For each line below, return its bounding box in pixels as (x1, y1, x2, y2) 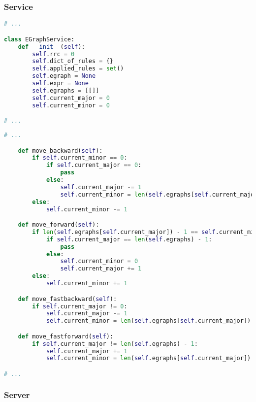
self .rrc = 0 (32, 50, 75, 58)
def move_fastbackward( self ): (18, 295, 117, 302)
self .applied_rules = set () (32, 65, 124, 72)
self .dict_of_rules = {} (32, 58, 113, 65)
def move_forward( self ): (18, 221, 99, 229)
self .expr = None (32, 80, 89, 87)
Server (4, 388, 30, 401)
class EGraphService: (4, 35, 75, 43)
